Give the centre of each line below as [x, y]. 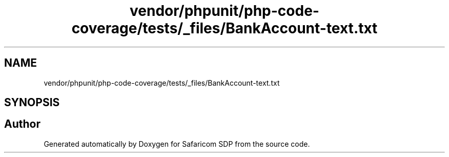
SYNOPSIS [32, 103]
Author [22, 124]
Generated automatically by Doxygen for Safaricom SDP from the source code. [177, 144]
